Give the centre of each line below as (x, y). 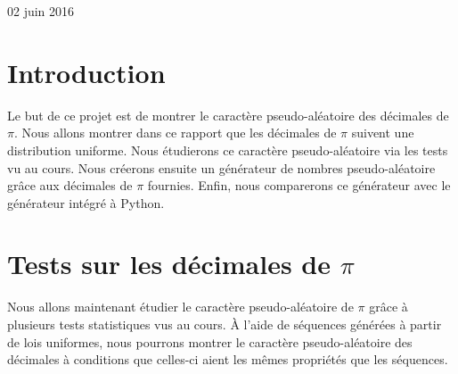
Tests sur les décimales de (169, 264)
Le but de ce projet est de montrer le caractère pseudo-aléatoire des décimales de (228, 115)
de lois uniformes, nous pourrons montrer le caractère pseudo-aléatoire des (210, 341)
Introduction (86, 72)
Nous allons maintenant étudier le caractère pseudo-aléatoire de (180, 307)
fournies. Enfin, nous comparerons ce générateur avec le (299, 185)
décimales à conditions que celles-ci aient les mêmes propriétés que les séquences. (228, 359)
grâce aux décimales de (70, 185)
